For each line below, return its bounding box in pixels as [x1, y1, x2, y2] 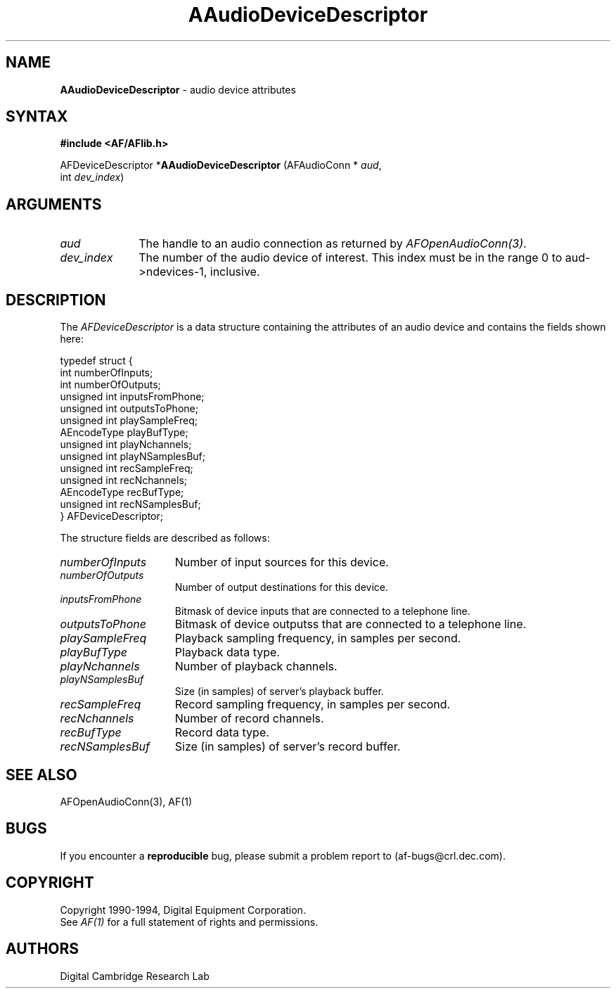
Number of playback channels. [174, 659, 338, 674]
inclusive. [210, 265, 260, 279]
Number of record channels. [174, 711, 324, 726]
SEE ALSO [6, 765, 77, 784]
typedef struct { [60, 355, 133, 367]
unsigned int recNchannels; [60, 474, 188, 487]
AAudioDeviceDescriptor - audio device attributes [60, 83, 296, 96]
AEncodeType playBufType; [60, 426, 188, 439]
